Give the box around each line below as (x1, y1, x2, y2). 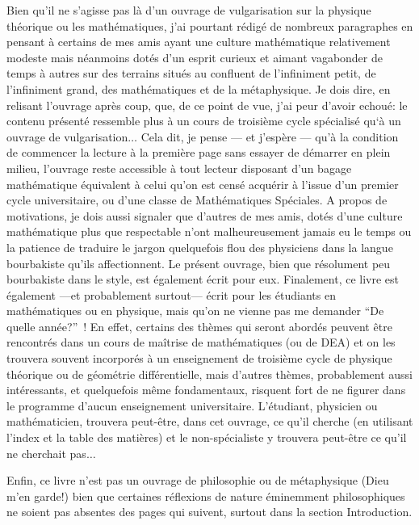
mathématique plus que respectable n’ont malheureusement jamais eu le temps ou (6, 223, 412, 240)
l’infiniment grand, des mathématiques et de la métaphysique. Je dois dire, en (6, 80, 391, 97)
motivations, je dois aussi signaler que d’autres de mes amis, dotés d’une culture (6, 207, 403, 224)
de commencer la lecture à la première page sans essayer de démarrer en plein (6, 144, 391, 161)
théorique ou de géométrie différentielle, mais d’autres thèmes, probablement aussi (6, 365, 413, 382)
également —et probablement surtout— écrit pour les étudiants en (6, 286, 336, 303)
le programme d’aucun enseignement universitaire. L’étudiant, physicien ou (6, 397, 378, 414)
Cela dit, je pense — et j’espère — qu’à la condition (140, 128, 399, 145)
